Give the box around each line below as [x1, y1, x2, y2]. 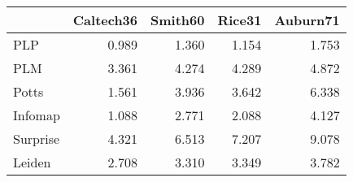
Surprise [13, 129, 60, 148]
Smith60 [150, 11, 205, 29]
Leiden [13, 153, 51, 171]
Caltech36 [72, 11, 138, 29]
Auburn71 [274, 11, 340, 29]
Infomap [13, 106, 60, 124]
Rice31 [217, 11, 262, 29]
